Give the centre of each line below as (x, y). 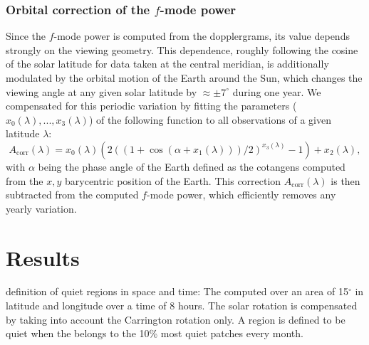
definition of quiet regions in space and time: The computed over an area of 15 (177, 291)
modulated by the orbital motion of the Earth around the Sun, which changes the (184, 78)
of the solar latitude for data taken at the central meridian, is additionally (167, 64)
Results (43, 257)
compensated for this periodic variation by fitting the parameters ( (151, 106)
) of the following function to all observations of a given (210, 119)
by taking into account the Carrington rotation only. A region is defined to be (176, 319)
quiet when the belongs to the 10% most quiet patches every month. (155, 333)
